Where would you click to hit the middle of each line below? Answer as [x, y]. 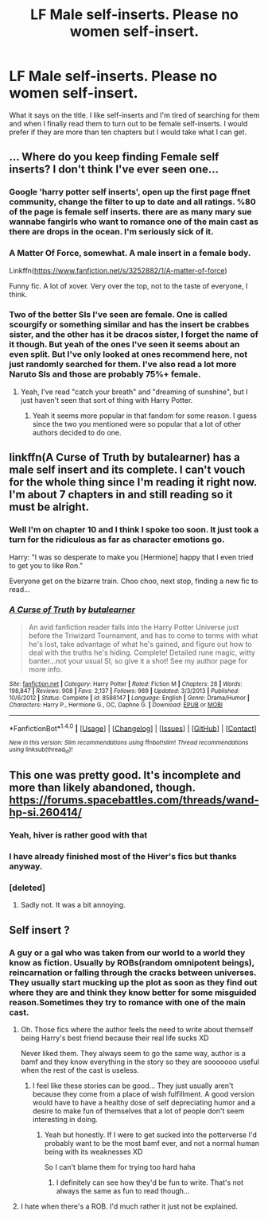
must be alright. [49, 507]
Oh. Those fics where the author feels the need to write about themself [137, 1030]
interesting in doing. [65, 1120]
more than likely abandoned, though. [103, 788]
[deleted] [27, 888]
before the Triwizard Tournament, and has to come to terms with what [143, 635]
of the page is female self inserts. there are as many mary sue [131, 212]
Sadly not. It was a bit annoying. [73, 905]
